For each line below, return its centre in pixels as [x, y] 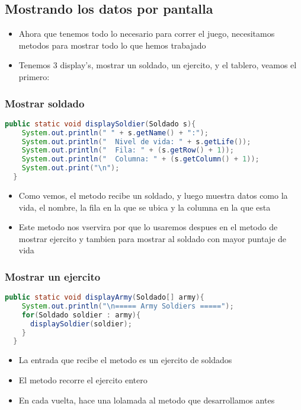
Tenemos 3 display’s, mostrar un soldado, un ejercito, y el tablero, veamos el [158, 65]
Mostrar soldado [45, 103]
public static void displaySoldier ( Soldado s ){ [100, 124]
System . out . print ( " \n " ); [71, 168]
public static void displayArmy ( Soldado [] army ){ [105, 298]
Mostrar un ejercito [53, 276]
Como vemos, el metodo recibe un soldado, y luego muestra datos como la [153, 195]
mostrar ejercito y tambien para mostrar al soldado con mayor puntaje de [153, 238]
